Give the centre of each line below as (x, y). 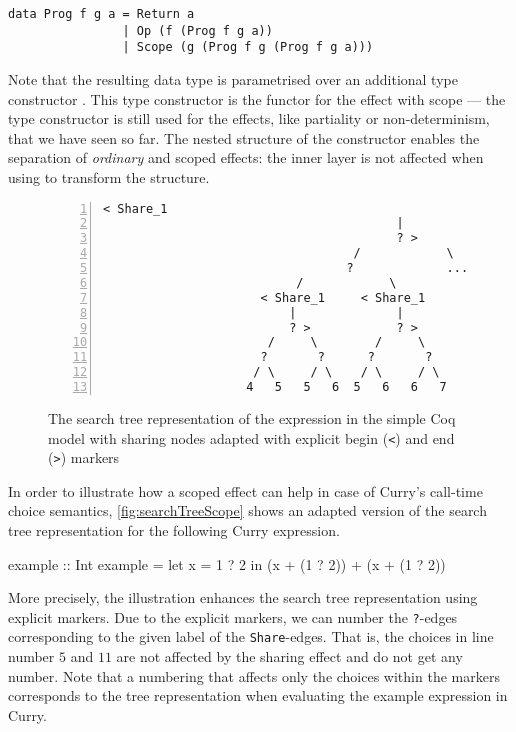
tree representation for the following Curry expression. (174, 530)
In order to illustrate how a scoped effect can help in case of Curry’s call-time (245, 490)
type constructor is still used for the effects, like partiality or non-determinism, (249, 118)
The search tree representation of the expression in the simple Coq (252, 417)
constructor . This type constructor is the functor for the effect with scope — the (257, 98)
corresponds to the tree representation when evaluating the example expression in (258, 695)
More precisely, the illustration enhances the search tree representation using (243, 597)
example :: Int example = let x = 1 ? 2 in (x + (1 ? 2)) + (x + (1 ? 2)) (227, 563)
